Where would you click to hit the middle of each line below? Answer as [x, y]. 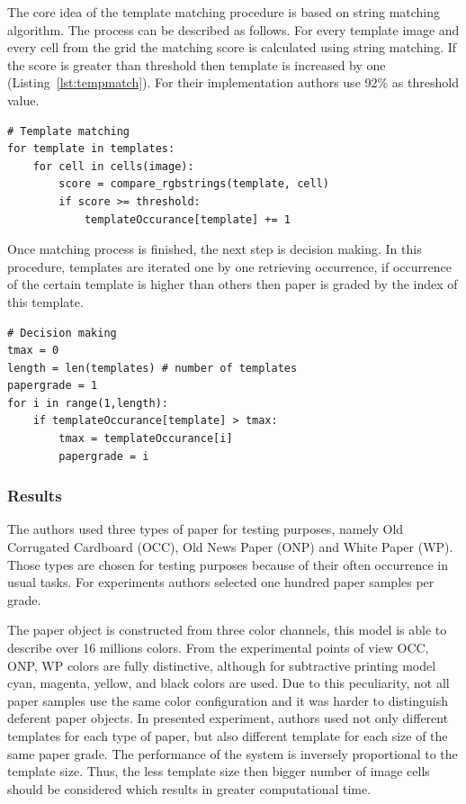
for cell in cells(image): [113, 166]
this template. [45, 301]
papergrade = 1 [53, 386]
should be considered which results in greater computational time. [189, 788]
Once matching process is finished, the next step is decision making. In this [215, 249]
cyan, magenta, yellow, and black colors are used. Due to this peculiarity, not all [229, 683]
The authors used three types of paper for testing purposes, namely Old [206, 529]
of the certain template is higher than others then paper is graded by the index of [233, 284]
